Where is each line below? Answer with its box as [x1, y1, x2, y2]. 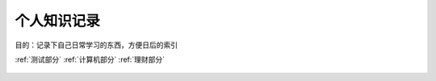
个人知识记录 [15, 12, 101, 30]
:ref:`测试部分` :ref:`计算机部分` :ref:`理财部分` [15, 55, 166, 64]
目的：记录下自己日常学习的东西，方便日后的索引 [15, 40, 178, 50]
